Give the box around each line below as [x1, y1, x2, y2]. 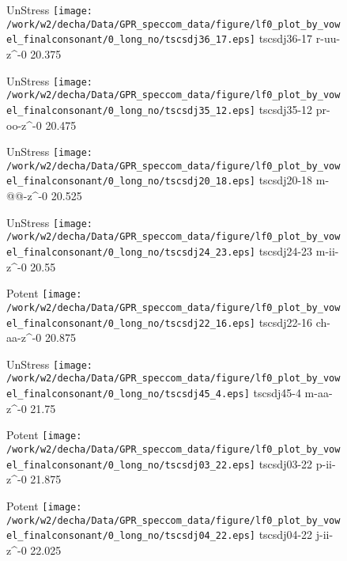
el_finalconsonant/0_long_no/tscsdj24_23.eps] [6, 247, 255, 258]
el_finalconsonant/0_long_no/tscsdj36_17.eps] [6, 34, 255, 46]
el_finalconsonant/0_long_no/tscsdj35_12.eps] [6, 104, 255, 116]
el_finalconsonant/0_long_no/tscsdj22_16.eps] [6, 317, 255, 329]
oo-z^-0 [6, 116, 42, 133]
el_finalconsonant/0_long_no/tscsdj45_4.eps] [6, 389, 250, 400]
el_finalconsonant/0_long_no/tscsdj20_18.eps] [6, 176, 255, 188]
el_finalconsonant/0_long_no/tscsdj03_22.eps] [6, 459, 255, 471]
